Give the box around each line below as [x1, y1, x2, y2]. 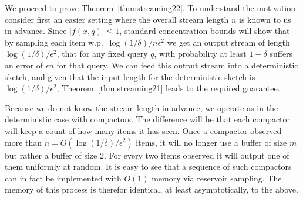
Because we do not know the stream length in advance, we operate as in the [5, 101, 278, 114]
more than [5, 136, 42, 148]
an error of [5, 59, 43, 71]
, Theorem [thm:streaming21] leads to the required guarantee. [56, 82, 280, 94]
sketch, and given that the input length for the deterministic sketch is [5, 70, 255, 83]
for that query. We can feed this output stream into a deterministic [56, 59, 298, 71]
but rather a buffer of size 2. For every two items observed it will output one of [5, 149, 289, 161]
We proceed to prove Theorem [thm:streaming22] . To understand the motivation [5, 2, 296, 13]
